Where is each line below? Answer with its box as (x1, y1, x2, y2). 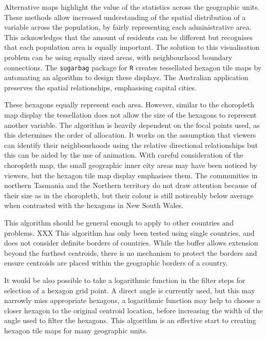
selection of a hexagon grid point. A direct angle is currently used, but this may (4, 285, 255, 295)
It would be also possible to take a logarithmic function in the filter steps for (4, 274, 245, 285)
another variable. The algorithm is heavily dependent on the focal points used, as (4, 119, 260, 130)
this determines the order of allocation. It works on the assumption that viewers (4, 129, 256, 140)
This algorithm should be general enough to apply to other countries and (4, 217, 234, 228)
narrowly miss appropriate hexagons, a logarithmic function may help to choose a (4, 295, 261, 306)
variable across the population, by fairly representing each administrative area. (4, 22, 252, 32)
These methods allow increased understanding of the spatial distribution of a (4, 11, 246, 22)
